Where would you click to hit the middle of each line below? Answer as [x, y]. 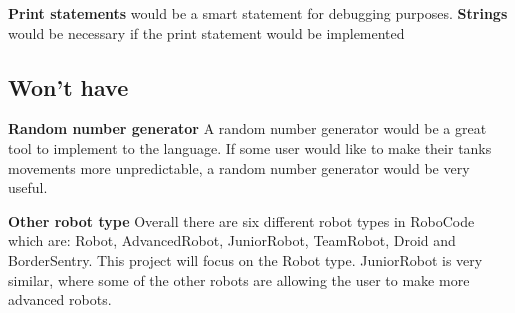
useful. [28, 187]
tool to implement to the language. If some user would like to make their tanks [250, 147]
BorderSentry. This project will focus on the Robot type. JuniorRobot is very [245, 259]
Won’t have [68, 86]
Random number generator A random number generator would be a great [247, 128]
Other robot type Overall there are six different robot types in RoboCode [241, 220]
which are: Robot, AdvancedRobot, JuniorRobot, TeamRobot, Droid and [232, 240]
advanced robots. [60, 299]
